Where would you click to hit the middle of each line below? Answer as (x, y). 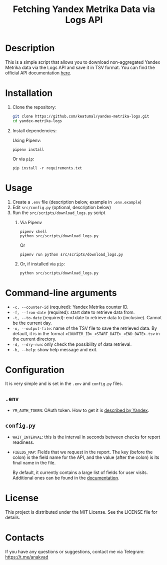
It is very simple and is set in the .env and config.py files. (64, 384)
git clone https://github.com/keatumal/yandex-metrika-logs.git (81, 116)
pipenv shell (33, 231)
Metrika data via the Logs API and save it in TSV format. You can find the (80, 67)
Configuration (35, 370)
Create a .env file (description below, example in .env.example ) (77, 202)
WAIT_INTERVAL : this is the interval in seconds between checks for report (86, 437)
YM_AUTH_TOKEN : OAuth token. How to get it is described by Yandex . (81, 410)
